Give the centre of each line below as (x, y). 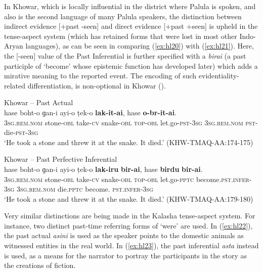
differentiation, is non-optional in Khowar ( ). (97, 85)
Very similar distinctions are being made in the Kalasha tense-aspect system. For (130, 216)
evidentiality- (219, 76)
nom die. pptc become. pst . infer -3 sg (98, 189)
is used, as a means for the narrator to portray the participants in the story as (125, 255)
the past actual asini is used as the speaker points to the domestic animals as (124, 235)
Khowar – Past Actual (39, 102)
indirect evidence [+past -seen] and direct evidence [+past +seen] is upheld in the (131, 26)
